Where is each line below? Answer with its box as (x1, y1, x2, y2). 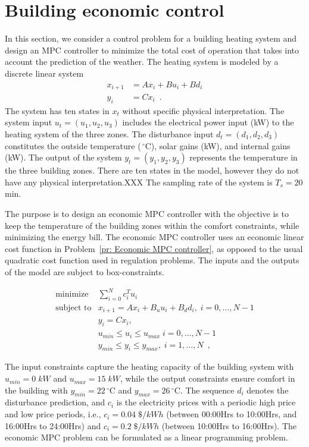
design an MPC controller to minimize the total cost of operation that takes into (5, 43, 299, 56)
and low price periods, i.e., (5, 408, 101, 420)
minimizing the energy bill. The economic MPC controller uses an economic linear (5, 231, 304, 243)
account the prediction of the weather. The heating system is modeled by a (5, 55, 279, 68)
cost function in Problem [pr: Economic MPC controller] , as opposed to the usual (5, 242, 303, 254)
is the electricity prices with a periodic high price (116, 396, 296, 408)
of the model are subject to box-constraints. (5, 265, 164, 278)
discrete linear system (5, 67, 84, 79)
